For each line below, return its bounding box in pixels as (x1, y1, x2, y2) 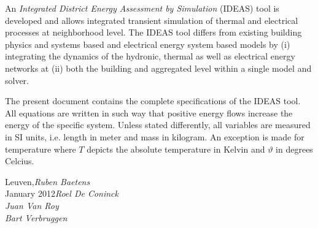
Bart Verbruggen (5, 211, 68, 224)
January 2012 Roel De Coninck (5, 187, 119, 200)
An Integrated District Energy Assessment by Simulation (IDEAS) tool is (5, 2, 279, 14)
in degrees (276, 142, 313, 155)
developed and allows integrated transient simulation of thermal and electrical (5, 13, 298, 26)
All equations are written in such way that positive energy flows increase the (5, 106, 293, 119)
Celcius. (5, 154, 34, 167)
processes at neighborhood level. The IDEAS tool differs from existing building (5, 26, 302, 39)
